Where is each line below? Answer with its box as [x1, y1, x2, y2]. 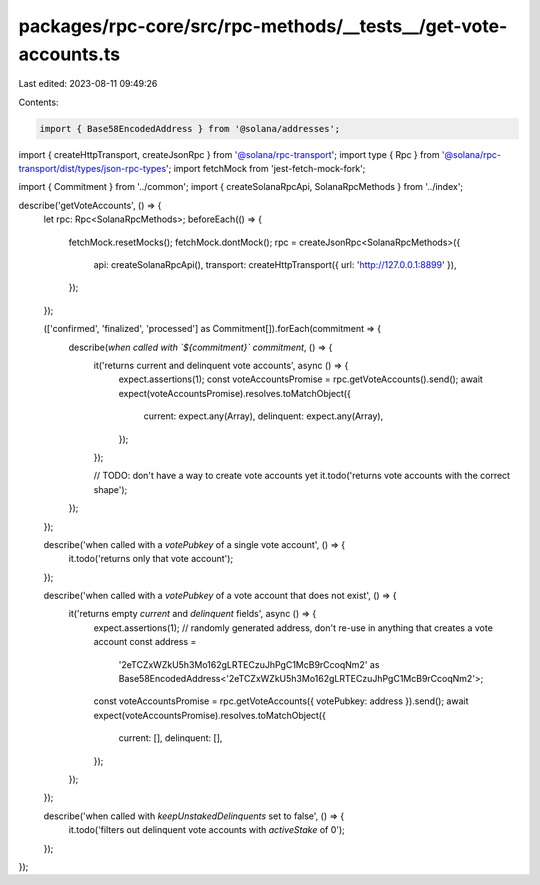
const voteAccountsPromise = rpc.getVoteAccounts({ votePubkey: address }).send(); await [93, 695, 469, 707]
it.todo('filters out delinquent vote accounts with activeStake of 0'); [68, 824, 345, 836]
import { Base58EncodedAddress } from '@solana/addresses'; [39, 123, 341, 134]
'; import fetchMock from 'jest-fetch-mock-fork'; [165, 163, 366, 175]
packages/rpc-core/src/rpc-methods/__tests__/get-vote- [18, 15, 508, 37]
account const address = [93, 636, 197, 648]
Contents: [18, 96, 59, 108]
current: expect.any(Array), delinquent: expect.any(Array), [143, 410, 384, 422]
